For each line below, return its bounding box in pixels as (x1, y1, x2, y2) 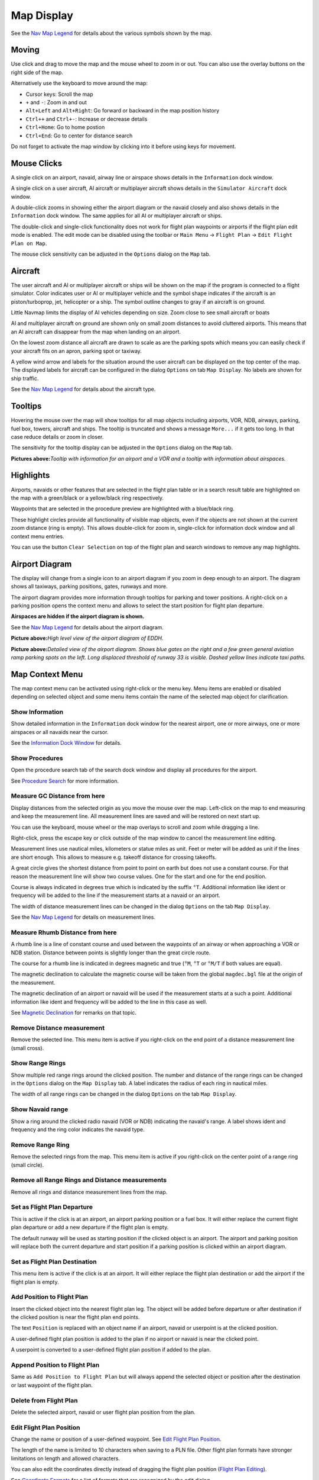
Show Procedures (11, 754, 63, 762)
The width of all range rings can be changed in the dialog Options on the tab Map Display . (11, 1090, 237, 1098)
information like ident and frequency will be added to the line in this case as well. (11, 998, 207, 1005)
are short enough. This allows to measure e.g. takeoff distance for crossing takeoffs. (11, 853, 217, 861)
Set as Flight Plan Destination (11, 1257, 97, 1266)
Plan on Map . (11, 240, 47, 247)
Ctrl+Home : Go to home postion (25, 124, 105, 131)
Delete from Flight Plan (11, 1396, 78, 1404)
